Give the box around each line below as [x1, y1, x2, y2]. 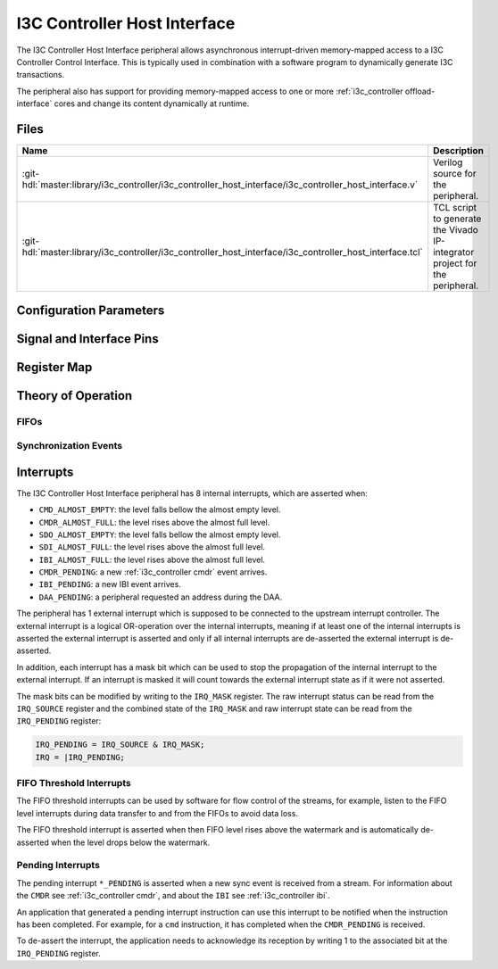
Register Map [16, 360, 93, 375]
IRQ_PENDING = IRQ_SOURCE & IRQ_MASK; [35, 740, 205, 750]
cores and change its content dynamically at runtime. [54, 98, 250, 109]
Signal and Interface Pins [16, 331, 160, 347]
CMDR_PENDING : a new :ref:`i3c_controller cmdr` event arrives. [38, 567, 268, 577]
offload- [404, 86, 436, 96]
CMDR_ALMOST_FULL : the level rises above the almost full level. [38, 517, 270, 527]
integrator [433, 246, 475, 259]
